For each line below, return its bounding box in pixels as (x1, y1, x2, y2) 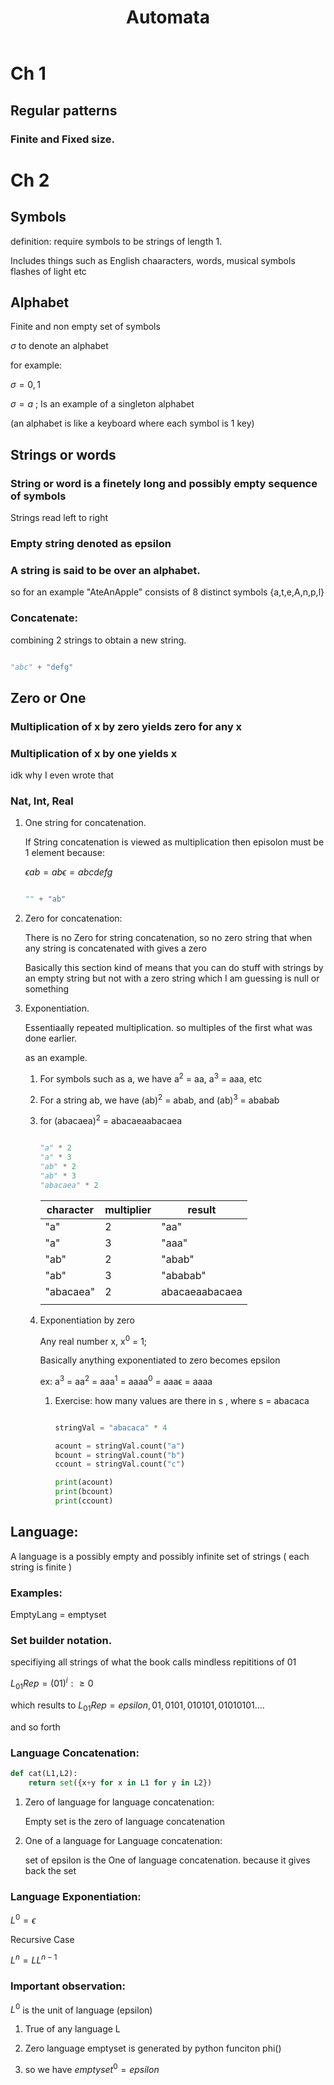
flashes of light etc (10, 265, 87, 277)
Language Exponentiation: (10, 1889, 142, 1903)
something (24, 983, 70, 995)
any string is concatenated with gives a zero (24, 942, 207, 955)
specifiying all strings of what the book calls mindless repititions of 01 (10, 1656, 297, 1668)
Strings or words (10, 446, 117, 463)
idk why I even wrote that (10, 769, 115, 781)
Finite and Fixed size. (10, 132, 115, 146)
